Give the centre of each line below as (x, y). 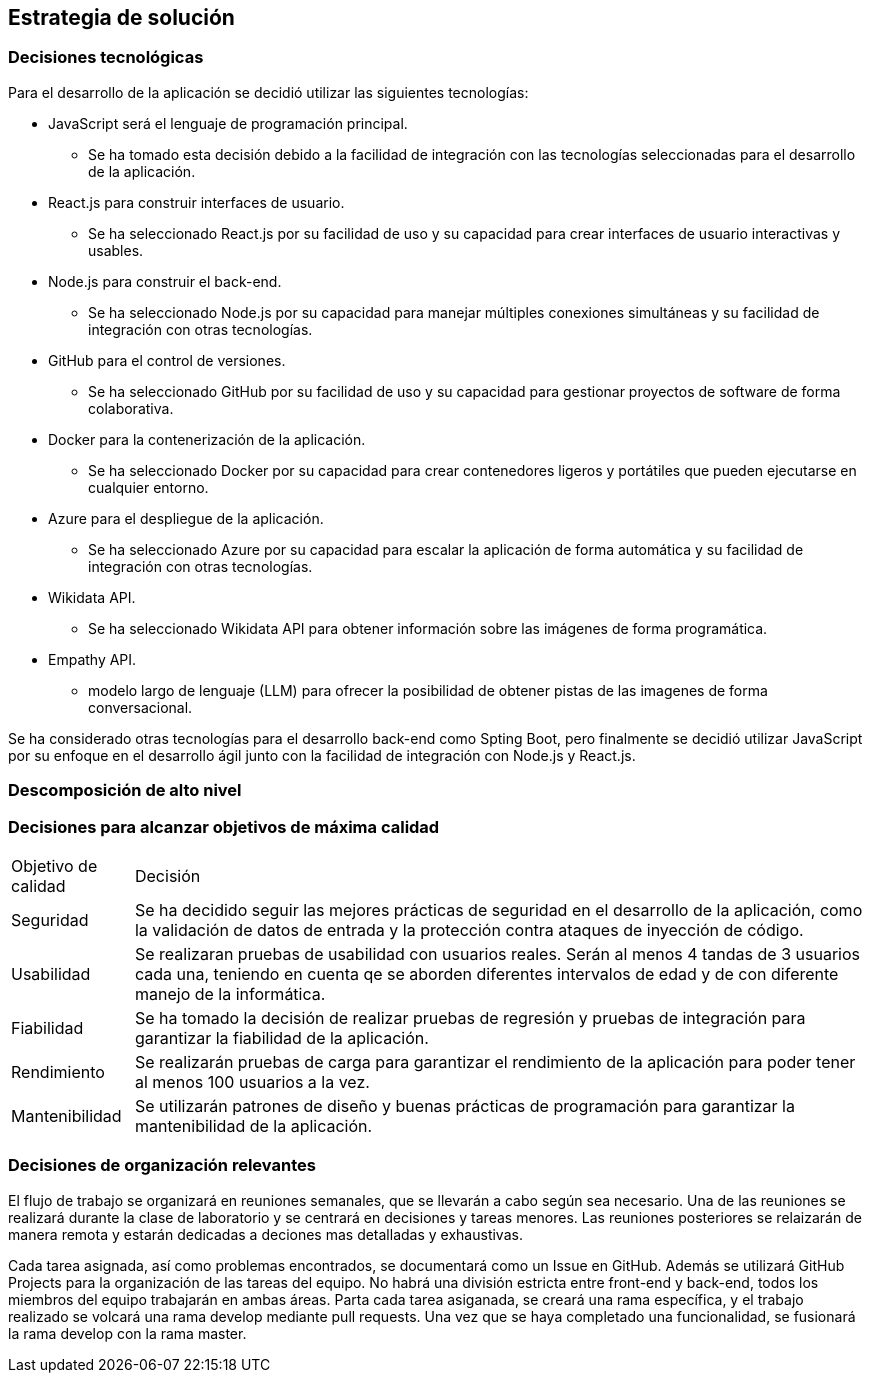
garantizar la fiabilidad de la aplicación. (281, 1037)
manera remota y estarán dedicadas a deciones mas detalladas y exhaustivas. (265, 1234)
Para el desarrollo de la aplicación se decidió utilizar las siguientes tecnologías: (268, 92)
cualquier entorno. (148, 487)
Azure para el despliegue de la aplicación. (186, 518)
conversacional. (140, 707)
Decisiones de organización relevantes (162, 1165)
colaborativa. (131, 408)
